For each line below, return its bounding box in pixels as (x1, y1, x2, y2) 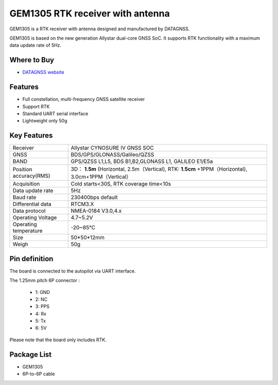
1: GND (35, 289, 50, 295)
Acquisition (12, 180, 40, 188)
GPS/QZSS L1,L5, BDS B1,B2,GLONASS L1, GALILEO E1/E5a (71, 158, 213, 165)
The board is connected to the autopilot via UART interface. (9, 268, 136, 274)
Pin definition (9, 254, 54, 263)
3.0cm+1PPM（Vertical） (71, 173, 132, 180)
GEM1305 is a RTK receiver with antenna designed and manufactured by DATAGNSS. (9, 26, 190, 32)
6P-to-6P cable (22, 371, 55, 377)
